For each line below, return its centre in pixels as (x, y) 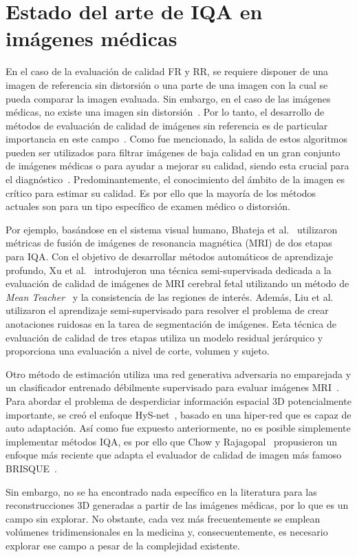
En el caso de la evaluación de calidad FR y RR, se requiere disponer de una (167, 71)
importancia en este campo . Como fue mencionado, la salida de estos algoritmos (177, 139)
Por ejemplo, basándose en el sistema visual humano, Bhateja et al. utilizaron (172, 229)
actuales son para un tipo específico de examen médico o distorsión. (148, 206)
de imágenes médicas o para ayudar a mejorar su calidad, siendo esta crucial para (177, 166)
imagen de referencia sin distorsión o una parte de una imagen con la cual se (167, 84)
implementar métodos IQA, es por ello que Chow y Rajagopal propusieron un (172, 441)
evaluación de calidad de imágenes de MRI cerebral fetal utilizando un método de (177, 283)
